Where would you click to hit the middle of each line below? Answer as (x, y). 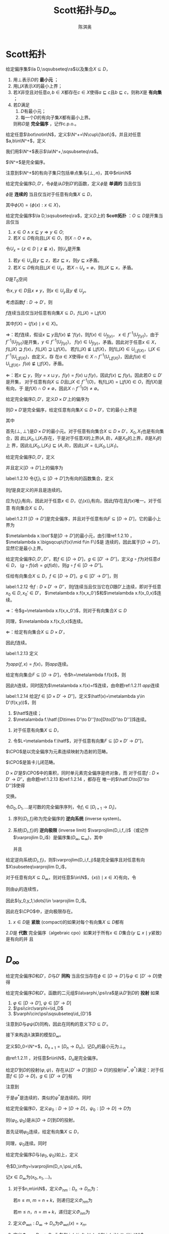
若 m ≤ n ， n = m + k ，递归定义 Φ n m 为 (51, 1212)
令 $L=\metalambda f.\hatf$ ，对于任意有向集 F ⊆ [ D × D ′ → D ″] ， (79, 741)
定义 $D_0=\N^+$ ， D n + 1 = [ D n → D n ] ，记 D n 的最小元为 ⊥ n (66, 1047)
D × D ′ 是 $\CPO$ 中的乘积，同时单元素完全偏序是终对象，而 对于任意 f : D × (82, 773)
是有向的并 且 (20, 939)
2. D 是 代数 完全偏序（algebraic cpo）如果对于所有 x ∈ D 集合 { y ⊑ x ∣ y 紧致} (84, 932)
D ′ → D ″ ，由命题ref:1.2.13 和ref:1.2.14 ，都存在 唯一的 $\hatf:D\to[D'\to (78, 779)
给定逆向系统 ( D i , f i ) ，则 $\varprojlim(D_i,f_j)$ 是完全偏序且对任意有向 (75, 860)
